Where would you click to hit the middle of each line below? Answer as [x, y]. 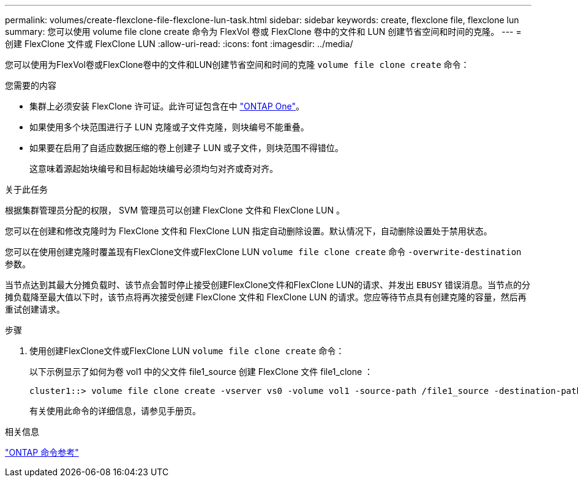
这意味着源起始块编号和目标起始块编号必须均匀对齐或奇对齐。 [154, 169]
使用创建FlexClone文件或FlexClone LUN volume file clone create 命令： [187, 351]
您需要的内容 [31, 85]
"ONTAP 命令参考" [42, 452]
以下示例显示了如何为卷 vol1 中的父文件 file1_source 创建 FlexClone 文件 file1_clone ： [201, 372]
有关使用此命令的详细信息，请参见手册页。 [115, 411]
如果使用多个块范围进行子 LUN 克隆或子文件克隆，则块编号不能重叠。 [169, 127]
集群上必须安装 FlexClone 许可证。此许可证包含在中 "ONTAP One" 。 [167, 106]
